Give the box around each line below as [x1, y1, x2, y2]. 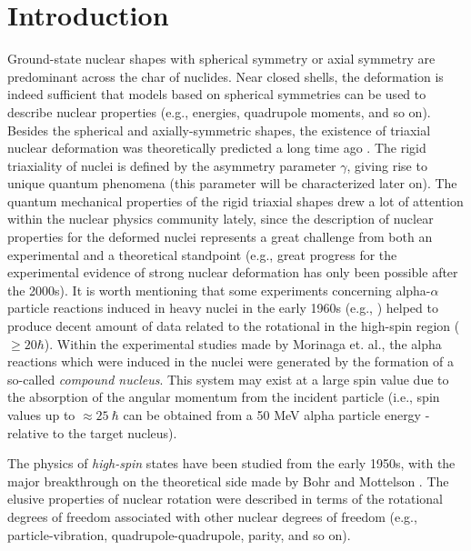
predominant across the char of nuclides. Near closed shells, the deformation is [7, 66, 444, 85]
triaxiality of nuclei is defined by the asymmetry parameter [7, 155, 336, 175]
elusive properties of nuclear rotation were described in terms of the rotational [7, 489, 443, 508]
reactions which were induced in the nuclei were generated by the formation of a [7, 352, 455, 371]
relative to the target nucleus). [7, 423, 177, 442]
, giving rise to [346, 155, 427, 175]
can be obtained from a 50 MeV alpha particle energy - [123, 406, 430, 424]
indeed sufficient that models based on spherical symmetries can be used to [7, 85, 426, 104]
